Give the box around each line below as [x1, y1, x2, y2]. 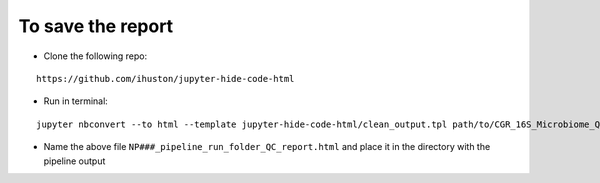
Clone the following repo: [43, 50, 148, 62]
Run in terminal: [43, 95, 109, 107]
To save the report [18, 15, 174, 37]
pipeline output [43, 155, 106, 167]
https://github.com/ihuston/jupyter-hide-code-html [36, 73, 295, 84]
